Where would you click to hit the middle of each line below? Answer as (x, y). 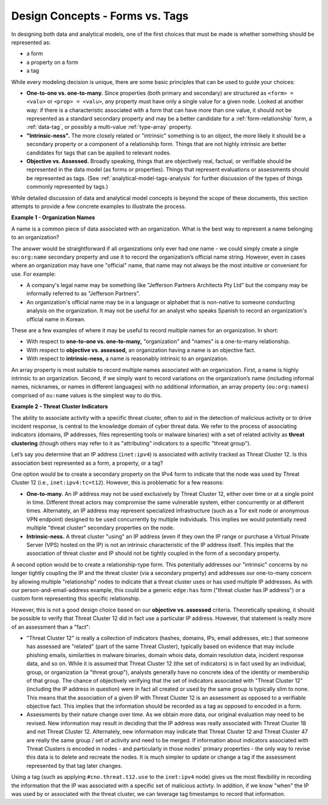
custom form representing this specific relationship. (76, 599)
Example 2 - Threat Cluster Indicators (60, 406)
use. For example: (33, 274)
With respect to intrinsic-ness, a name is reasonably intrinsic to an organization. (127, 358)
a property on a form (53, 62)
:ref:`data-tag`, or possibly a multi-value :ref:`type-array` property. (109, 127)
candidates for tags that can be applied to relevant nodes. (99, 153)
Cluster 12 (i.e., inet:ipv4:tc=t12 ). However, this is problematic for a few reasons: (118, 483)
